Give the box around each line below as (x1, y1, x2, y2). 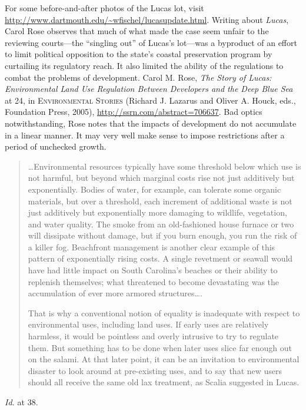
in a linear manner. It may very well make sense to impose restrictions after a (5, 128, 285, 141)
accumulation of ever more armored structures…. (28, 287, 202, 299)
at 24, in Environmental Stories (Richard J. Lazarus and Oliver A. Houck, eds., (5, 94, 296, 106)
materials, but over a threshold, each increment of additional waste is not (28, 194, 292, 207)
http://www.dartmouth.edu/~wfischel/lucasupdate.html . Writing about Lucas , (5, 13, 289, 25)
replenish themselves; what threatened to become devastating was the (28, 275, 280, 287)
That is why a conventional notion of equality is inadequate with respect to (28, 306, 300, 319)
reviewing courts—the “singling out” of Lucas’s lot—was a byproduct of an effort (5, 36, 297, 48)
